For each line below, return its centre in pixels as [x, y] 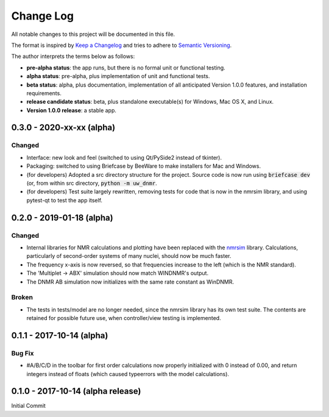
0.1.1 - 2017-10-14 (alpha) [60, 335]
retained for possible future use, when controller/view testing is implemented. [124, 318]
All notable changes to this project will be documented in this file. [93, 34]
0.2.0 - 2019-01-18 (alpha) [62, 217]
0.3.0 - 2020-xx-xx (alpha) [63, 128]
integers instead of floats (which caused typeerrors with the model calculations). [128, 374]
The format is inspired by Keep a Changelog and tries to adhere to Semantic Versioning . [122, 45]
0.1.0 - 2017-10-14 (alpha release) [76, 391]
